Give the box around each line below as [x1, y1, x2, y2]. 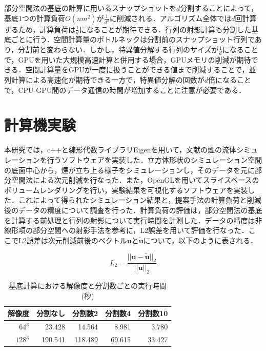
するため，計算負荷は [4, 24, 76, 34]
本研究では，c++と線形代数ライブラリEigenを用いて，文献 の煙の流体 [4, 144, 237, 155]
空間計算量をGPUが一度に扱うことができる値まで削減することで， [25, 64, 249, 75]
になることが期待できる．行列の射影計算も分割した [79, 24, 252, 34]
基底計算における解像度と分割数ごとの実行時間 [9, 280, 167, 291]
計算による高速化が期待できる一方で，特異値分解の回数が [11, 74, 204, 85]
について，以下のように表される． [143, 235, 258, 245]
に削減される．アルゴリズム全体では [109, 12, 232, 23]
